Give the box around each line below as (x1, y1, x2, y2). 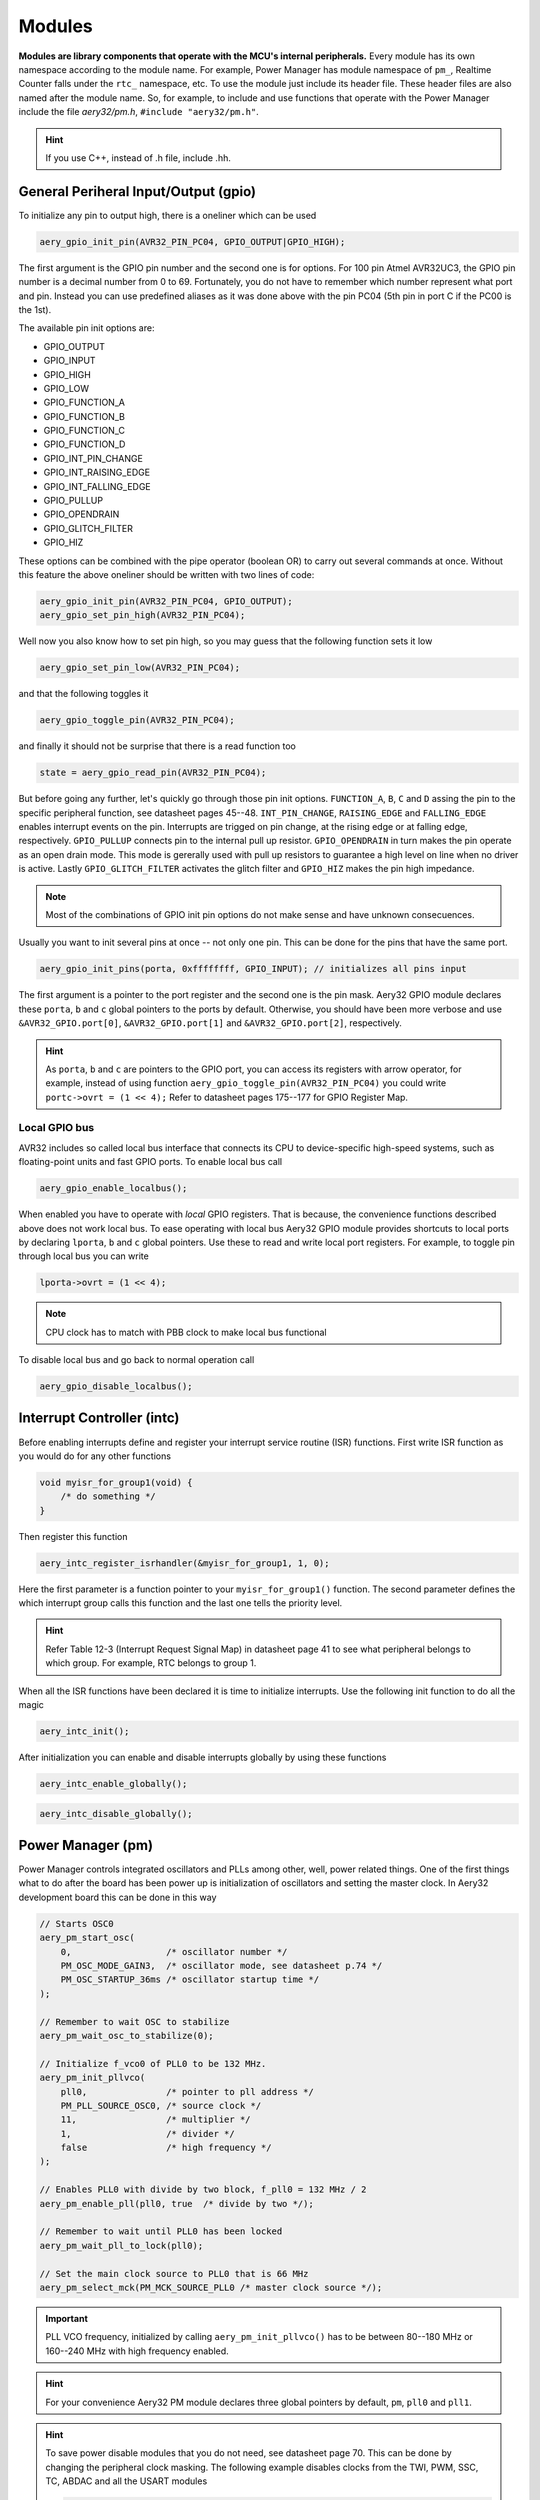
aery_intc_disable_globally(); (39, 1808, 194, 1819)
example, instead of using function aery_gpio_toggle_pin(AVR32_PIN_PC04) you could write (45, 1077, 447, 1089)
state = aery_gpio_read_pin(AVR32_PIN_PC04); (39, 767, 267, 779)
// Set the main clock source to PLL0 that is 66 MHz (39, 2268, 309, 2279)
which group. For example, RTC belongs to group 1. (45, 1657, 257, 1669)
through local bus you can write (18, 1250, 149, 1262)
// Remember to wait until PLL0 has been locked (39, 2226, 283, 2237)
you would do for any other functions (18, 1450, 172, 1462)
